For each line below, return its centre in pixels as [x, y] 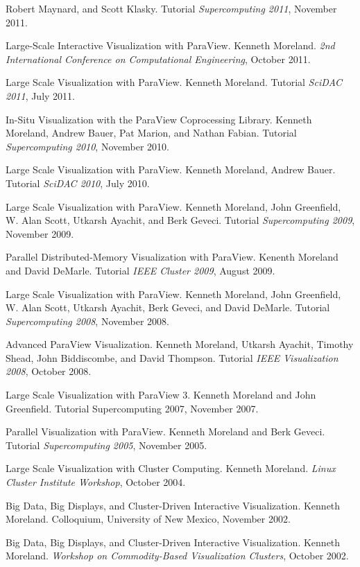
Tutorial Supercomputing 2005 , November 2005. [106, 445]
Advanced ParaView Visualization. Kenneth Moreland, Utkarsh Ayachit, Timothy [180, 344]
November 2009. [40, 233]
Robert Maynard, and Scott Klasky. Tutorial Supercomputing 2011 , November [171, 8]
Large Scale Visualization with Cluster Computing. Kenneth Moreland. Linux [171, 468]
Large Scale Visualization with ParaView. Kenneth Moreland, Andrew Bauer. [171, 169]
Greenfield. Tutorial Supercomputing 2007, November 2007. [132, 408]
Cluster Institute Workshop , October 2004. [96, 482]
